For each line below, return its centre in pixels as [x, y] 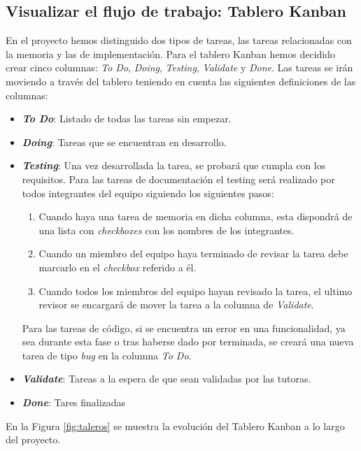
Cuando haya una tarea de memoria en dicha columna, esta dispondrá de [196, 216]
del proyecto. [33, 439]
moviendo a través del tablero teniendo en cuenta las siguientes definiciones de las [181, 81]
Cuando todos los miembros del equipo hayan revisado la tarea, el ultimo [196, 291]
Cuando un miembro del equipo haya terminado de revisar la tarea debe [193, 253]
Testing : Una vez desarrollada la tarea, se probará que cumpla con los [174, 165]
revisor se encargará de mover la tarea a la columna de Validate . [176, 305]
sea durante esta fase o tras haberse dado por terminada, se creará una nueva [188, 342]
